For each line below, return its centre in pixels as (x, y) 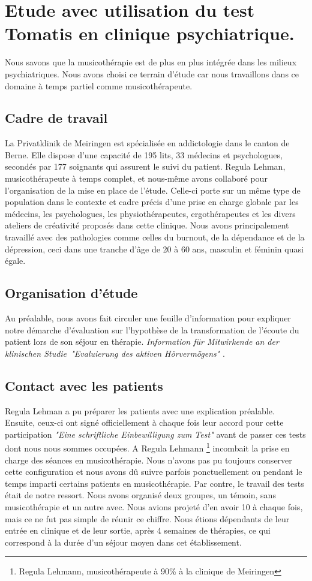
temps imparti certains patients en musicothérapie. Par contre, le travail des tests (154, 483)
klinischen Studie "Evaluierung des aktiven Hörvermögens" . (115, 353)
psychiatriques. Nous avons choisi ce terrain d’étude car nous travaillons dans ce (152, 73)
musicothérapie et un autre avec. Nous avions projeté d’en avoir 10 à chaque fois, (154, 507)
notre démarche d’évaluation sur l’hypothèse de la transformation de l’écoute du (152, 329)
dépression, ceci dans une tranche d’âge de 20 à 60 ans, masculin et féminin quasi (154, 249)
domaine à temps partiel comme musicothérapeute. (99, 85)
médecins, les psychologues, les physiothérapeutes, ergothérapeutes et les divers (150, 213)
